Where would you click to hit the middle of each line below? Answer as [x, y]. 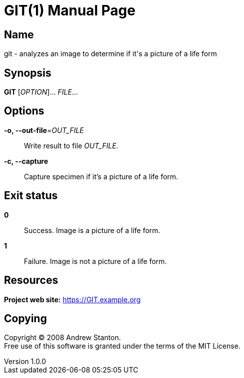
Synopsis [28, 73]
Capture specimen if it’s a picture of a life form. [101, 176]
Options [24, 111]
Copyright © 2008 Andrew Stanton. [63, 338]
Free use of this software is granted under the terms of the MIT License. [122, 346]
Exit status [31, 196]
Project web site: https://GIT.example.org [72, 299]
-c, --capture [26, 161]
